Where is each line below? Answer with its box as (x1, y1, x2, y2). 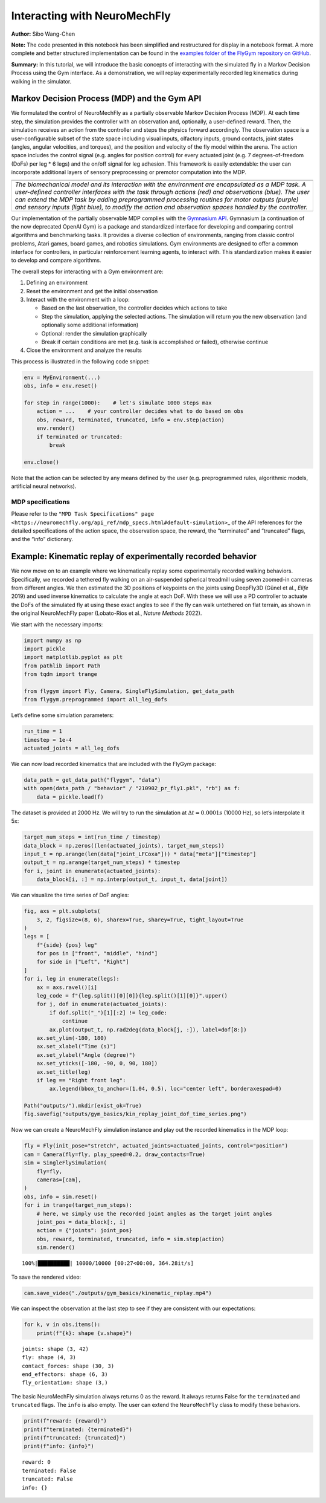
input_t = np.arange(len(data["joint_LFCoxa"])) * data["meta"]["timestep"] (24, 850, 257, 857)
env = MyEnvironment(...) (24, 374, 101, 381)
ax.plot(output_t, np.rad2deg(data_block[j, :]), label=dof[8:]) (49, 1026, 247, 1033)
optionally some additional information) (41, 321, 139, 329)
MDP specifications (11, 498, 70, 506)
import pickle (24, 645, 66, 652)
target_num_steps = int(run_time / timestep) (24, 834, 161, 840)
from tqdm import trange (24, 671, 98, 678)
